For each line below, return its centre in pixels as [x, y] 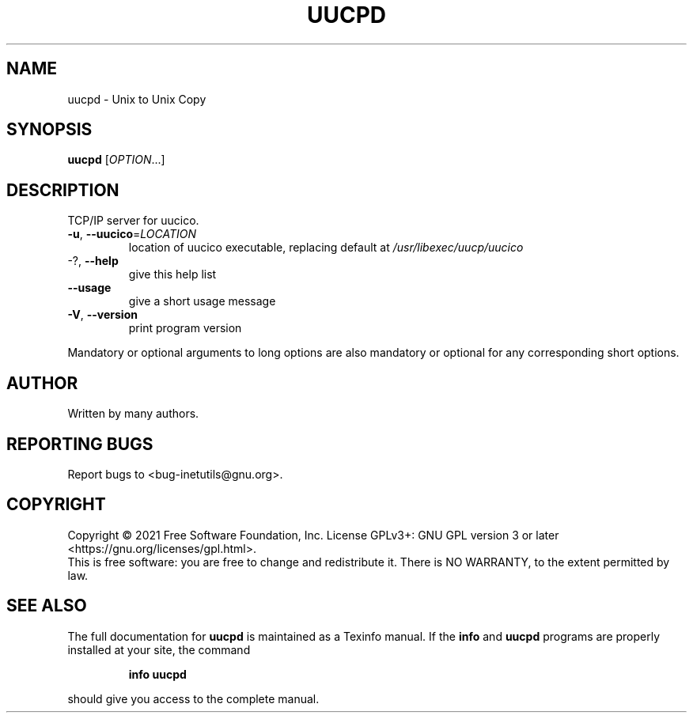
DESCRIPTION [63, 190]
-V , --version [102, 315]
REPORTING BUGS [80, 444]
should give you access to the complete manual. [193, 698]
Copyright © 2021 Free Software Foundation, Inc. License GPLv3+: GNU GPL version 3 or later [313, 535]
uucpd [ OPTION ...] [116, 160]
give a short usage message [202, 301]
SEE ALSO [47, 606]
